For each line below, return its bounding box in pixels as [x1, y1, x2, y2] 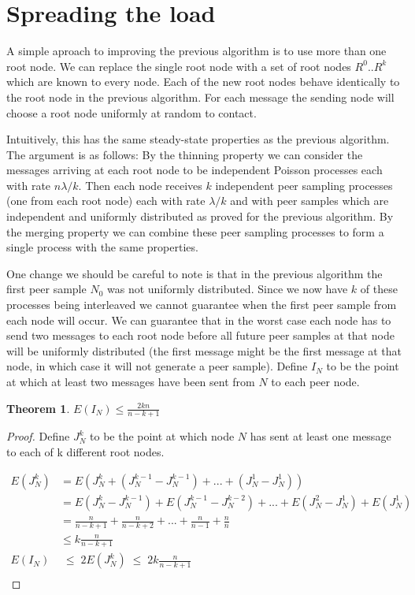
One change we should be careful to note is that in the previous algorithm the [6, 265, 383, 281]
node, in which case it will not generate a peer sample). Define [6, 358, 308, 374]
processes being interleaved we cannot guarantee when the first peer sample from [6, 296, 397, 313]
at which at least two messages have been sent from [6, 374, 255, 389]
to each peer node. [271, 374, 360, 389]
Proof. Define [6, 428, 70, 444]
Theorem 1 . [6, 400, 70, 416]
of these [360, 281, 398, 297]
